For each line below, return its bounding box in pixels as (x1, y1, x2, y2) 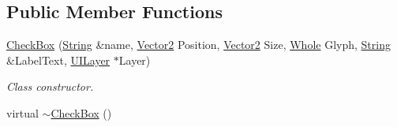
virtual (6, 104, 39, 121)
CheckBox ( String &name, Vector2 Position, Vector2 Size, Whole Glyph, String (6, 36, 391, 53)
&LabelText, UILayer (6, 51, 110, 68)
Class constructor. (6, 78, 94, 95)
